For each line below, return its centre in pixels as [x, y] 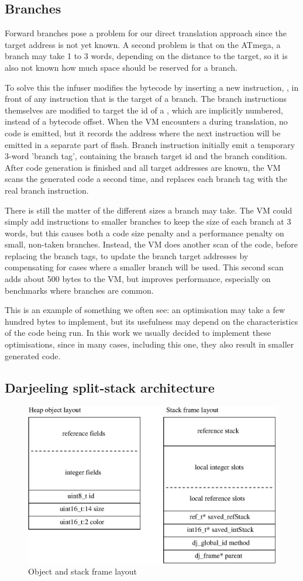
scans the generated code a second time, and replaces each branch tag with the [146, 179]
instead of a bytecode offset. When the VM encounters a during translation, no [146, 121]
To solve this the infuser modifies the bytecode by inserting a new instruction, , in [152, 87]
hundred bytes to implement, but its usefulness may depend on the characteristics [151, 321]
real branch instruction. [47, 190]
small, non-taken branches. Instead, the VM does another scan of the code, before [151, 244]
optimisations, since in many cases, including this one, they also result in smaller [149, 344]
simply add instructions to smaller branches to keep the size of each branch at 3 [148, 221]
